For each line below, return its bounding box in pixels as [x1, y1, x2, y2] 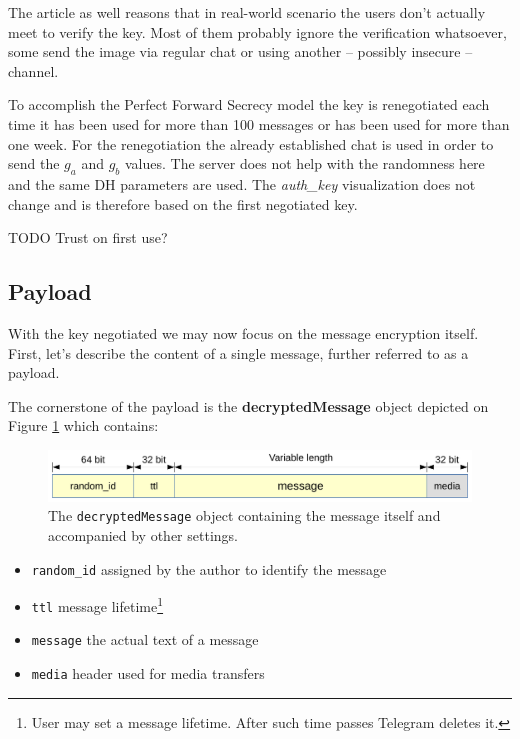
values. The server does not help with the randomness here [124, 153, 485, 174]
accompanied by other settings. [48, 524, 238, 545]
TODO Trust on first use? [8, 227, 168, 248]
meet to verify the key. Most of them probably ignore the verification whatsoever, [8, 21, 507, 42]
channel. [8, 60, 59, 81]
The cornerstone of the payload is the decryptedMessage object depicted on [8, 395, 489, 416]
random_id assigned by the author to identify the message [31, 558, 387, 579]
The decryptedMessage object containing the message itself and [48, 505, 441, 526]
